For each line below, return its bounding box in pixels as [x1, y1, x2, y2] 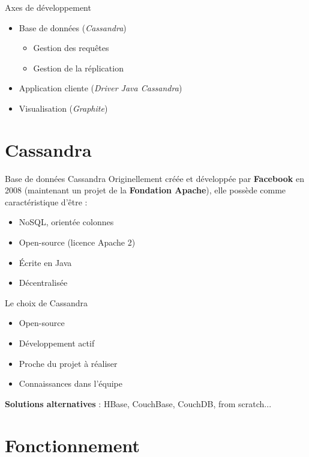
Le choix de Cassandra [5, 296, 88, 309]
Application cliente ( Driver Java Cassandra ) [19, 82, 182, 94]
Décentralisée [19, 276, 68, 289]
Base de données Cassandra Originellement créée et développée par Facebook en [5, 172, 305, 184]
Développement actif [19, 337, 95, 350]
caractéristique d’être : [5, 195, 88, 208]
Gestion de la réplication [33, 61, 124, 74]
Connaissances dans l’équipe [19, 377, 122, 390]
